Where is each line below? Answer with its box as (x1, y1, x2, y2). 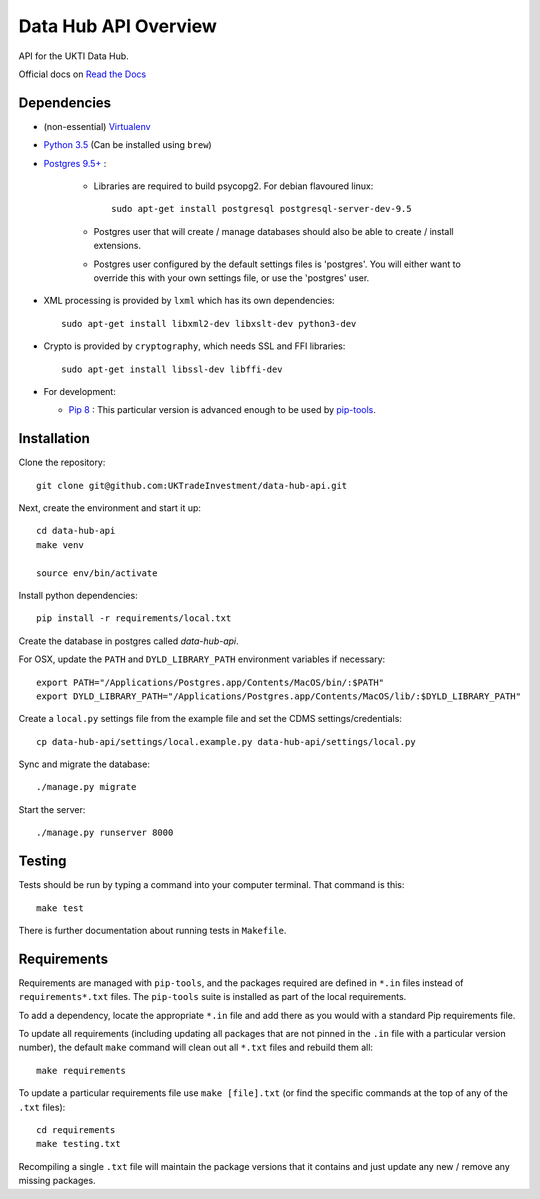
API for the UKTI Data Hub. (18, 50, 129, 62)
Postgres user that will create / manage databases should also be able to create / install (93, 225, 454, 237)
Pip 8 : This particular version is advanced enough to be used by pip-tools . (68, 404, 377, 416)
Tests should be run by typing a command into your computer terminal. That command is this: (18, 879, 405, 891)
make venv (36, 539, 84, 550)
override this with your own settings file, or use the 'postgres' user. (93, 271, 370, 284)
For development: (43, 385, 117, 397)
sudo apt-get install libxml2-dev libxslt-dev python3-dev (61, 318, 357, 329)
